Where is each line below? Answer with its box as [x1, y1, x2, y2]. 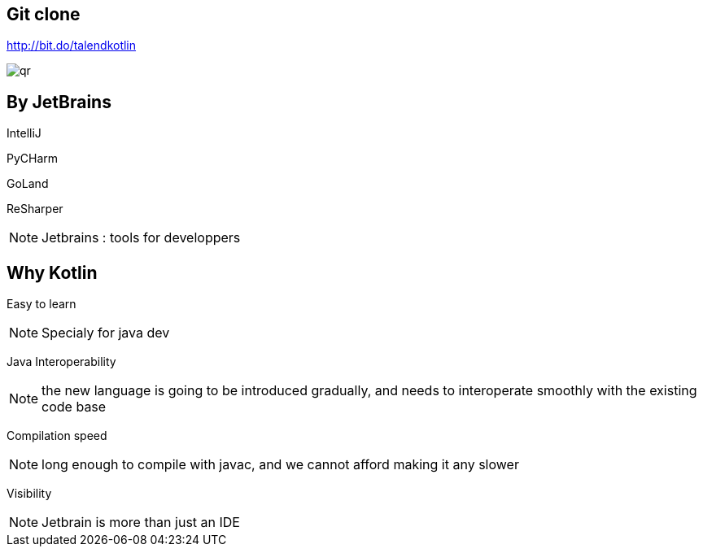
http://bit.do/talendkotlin [7, 38, 137, 53]
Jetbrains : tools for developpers [41, 229, 241, 246]
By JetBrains [7, 91, 111, 112]
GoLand [7, 176, 49, 191]
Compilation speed [7, 429, 107, 443]
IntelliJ [7, 126, 41, 141]
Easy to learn [7, 297, 76, 311]
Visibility [7, 486, 52, 501]
